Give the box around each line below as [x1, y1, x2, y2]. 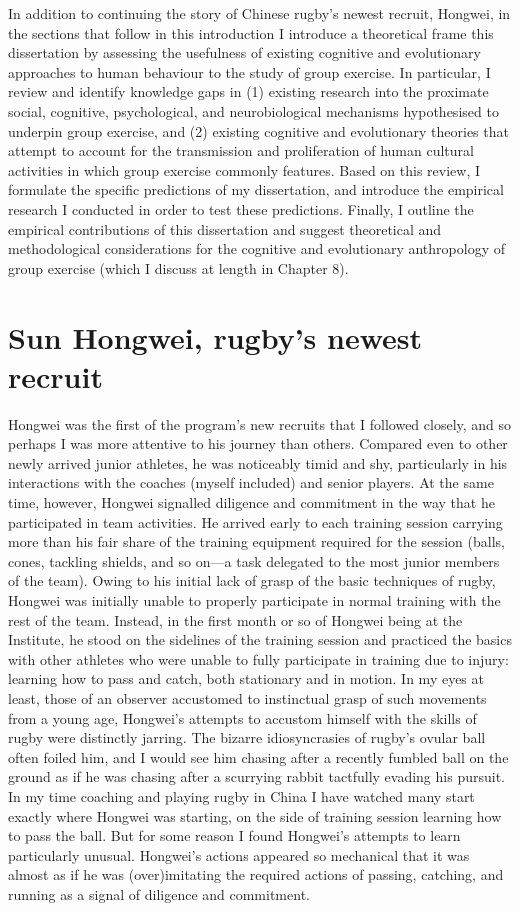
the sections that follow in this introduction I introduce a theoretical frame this [8, 22, 494, 43]
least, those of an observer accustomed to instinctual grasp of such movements [8, 687, 487, 708]
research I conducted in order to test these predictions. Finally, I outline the [8, 198, 474, 219]
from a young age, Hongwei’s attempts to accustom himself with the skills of [8, 707, 477, 728]
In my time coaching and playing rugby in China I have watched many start [8, 785, 475, 806]
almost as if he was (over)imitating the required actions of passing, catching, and [8, 864, 504, 885]
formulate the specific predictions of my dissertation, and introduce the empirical [8, 179, 504, 200]
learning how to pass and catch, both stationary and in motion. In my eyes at [8, 668, 484, 689]
